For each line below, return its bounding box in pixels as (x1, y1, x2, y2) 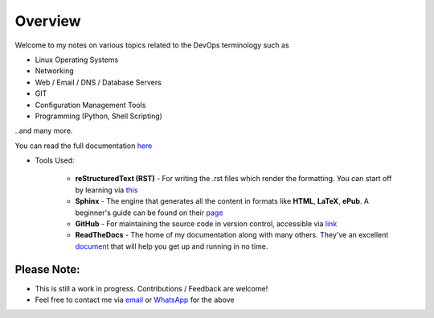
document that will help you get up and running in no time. (75, 242, 268, 251)
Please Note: (14, 262, 80, 276)
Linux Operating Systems (35, 55, 119, 64)
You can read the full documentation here (14, 141, 153, 151)
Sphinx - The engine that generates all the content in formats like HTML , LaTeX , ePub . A (75, 196, 370, 206)
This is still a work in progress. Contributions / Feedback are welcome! (35, 283, 268, 293)
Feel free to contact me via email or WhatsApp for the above (35, 295, 235, 305)
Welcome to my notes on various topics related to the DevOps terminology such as (14, 40, 289, 50)
